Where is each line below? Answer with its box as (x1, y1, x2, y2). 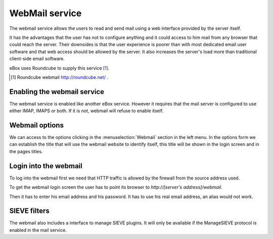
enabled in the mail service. (9, 227, 67, 233)
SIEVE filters (9, 207, 50, 215)
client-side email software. (9, 56, 65, 62)
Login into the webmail (9, 162, 83, 170)
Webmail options (9, 121, 64, 129)
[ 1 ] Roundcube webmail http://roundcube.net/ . (11, 74, 109, 80)
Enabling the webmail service (9, 87, 105, 96)
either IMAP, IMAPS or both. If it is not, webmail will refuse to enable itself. (9, 108, 164, 114)
